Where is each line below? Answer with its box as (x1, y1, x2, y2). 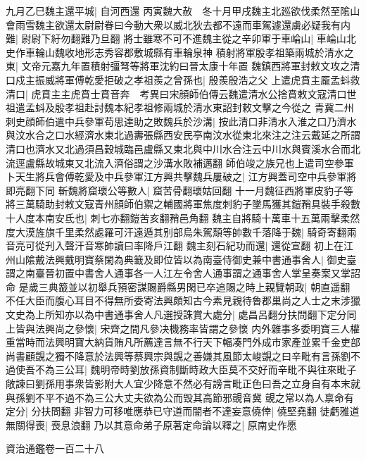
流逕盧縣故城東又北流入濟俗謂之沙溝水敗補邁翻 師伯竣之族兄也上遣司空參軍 (6, 155, 354, 170)
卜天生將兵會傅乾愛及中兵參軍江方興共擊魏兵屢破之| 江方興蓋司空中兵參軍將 (6, 169, 357, 184)
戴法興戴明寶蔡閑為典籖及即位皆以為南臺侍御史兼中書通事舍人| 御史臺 (34, 251, 357, 266)
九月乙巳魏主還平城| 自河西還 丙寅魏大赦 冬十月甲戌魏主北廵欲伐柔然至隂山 (6, 4, 360, 18)
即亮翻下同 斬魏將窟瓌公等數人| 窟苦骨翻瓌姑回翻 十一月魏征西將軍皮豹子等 (6, 182, 353, 197)
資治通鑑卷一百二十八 (6, 441, 104, 456)
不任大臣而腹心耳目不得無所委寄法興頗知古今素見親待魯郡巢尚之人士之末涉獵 (6, 293, 360, 308)
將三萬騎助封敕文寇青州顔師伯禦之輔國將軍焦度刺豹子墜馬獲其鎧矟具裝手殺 (6, 197, 351, 211)
